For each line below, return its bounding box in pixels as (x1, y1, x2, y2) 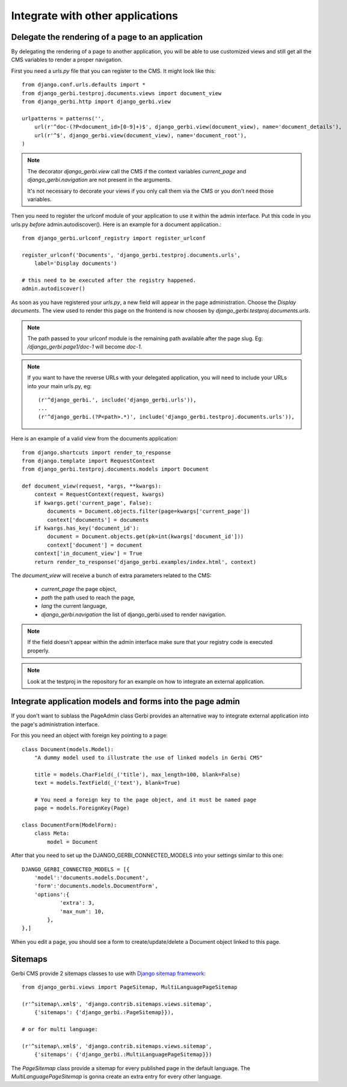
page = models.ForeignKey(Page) (34, 805, 130, 812)
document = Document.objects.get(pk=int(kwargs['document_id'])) (47, 533, 244, 540)
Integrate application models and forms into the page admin (11, 696, 240, 707)
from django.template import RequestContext (22, 457, 156, 464)
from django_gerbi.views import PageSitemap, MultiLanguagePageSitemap (22, 984, 238, 991)
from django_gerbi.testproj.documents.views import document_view (22, 90, 222, 96)
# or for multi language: (22, 1026, 99, 1033)
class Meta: (34, 830, 70, 837)
